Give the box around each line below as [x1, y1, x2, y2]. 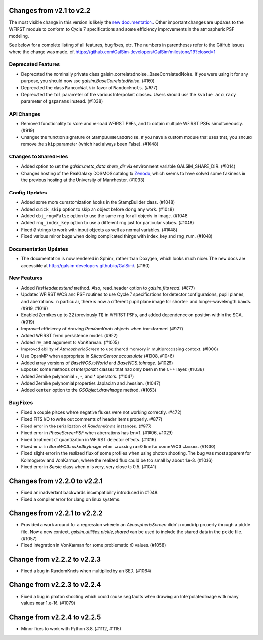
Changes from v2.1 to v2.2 [9, 6, 91, 15]
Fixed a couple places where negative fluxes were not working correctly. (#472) [21, 409, 182, 415]
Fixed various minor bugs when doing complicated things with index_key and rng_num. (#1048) [21, 233, 213, 239]
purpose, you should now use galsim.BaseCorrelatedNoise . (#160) [21, 78, 155, 84]
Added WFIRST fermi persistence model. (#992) [21, 332, 118, 338]
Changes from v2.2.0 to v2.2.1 [9, 477, 103, 485]
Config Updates [9, 189, 47, 196]
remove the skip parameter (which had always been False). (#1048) [21, 141, 159, 147]
